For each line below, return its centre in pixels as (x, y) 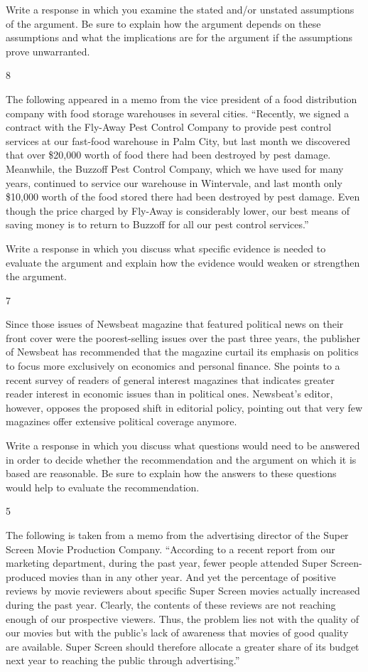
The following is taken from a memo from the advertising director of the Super (177, 535)
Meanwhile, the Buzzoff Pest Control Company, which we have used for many (175, 168)
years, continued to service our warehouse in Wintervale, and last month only (174, 182)
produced (26, 576)
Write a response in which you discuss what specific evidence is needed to (166, 248)
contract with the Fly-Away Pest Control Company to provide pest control (169, 127)
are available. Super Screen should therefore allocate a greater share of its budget (183, 646)
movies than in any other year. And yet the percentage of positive (193, 576)
